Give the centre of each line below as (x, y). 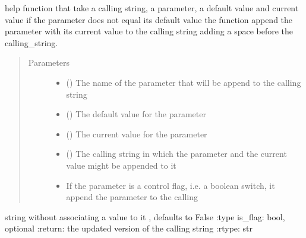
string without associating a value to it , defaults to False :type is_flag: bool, (145, 216)
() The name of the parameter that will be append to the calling (184, 82)
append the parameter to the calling (132, 197)
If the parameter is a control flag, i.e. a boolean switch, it (171, 185)
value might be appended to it (121, 165)
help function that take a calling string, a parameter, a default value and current (152, 8)
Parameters (49, 62)
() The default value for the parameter (136, 114)
